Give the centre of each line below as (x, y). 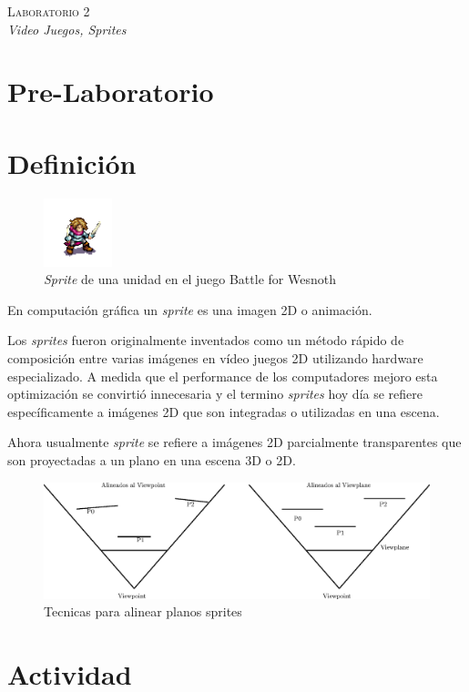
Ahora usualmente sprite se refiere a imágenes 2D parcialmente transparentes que (234, 442)
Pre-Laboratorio (111, 92)
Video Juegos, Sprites (67, 29)
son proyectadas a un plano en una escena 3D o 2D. (152, 460)
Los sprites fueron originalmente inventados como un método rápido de (206, 340)
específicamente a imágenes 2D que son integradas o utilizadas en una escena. (224, 411)
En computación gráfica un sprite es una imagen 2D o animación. (190, 309)
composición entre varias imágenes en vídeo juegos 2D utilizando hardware (215, 358)
